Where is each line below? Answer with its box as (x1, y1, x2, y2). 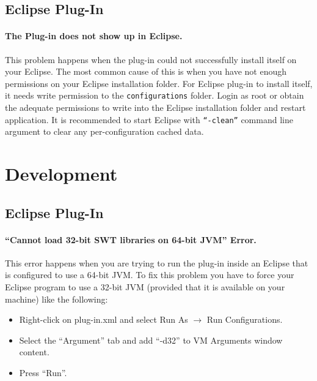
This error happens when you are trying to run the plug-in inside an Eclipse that (5, 256, 308, 269)
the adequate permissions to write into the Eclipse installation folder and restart (5, 101, 306, 114)
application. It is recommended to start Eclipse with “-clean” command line (5, 113, 293, 126)
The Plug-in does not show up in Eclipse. (5, 29, 183, 42)
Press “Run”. (19, 366, 67, 379)
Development (5, 161, 118, 186)
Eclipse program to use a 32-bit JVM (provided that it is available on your (5, 281, 285, 293)
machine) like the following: (5, 292, 108, 305)
